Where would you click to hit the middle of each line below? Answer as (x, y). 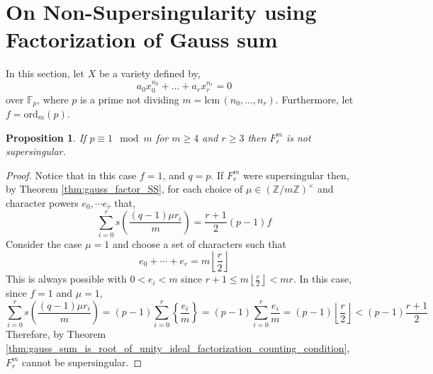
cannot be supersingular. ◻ (82, 362)
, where (53, 99)
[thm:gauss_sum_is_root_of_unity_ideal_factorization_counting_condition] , (178, 348)
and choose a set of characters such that (199, 243)
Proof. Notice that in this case (71, 175)
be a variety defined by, (150, 73)
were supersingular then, (296, 175)
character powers (42, 202)
